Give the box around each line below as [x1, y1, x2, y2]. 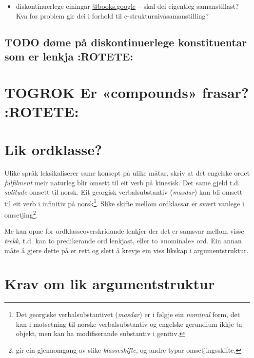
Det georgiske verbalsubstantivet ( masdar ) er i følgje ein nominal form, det [16, 309, 240, 319]
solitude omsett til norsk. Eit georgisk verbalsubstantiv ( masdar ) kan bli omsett [4, 187, 243, 197]
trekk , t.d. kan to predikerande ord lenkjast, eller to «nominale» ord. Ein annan [4, 235, 242, 245]
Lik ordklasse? [4, 139, 102, 159]
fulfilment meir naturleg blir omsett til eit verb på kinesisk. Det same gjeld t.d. [4, 177, 240, 187]
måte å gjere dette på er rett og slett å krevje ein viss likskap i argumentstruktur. [4, 245, 249, 255]
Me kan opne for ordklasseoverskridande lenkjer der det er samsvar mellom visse [4, 226, 244, 236]
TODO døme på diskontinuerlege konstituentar [4, 34, 247, 49]
